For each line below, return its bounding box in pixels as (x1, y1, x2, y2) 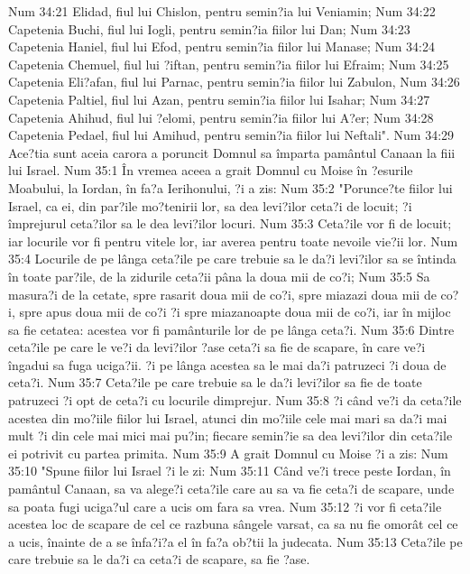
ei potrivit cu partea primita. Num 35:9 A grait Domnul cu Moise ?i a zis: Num (8, 443, 448, 462)
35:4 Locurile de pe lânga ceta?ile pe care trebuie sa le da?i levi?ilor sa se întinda (8, 249, 456, 268)
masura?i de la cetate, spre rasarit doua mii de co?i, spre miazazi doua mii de (8, 284, 437, 303)
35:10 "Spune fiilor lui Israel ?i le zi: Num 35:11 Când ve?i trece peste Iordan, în (8, 461, 451, 480)
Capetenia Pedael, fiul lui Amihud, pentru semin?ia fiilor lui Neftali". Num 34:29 (8, 125, 455, 144)
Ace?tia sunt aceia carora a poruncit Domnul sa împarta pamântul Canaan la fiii (8, 143, 456, 162)
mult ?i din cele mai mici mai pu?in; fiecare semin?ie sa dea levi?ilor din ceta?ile (8, 426, 453, 445)
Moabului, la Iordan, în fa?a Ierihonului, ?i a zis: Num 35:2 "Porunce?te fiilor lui (8, 178, 453, 197)
